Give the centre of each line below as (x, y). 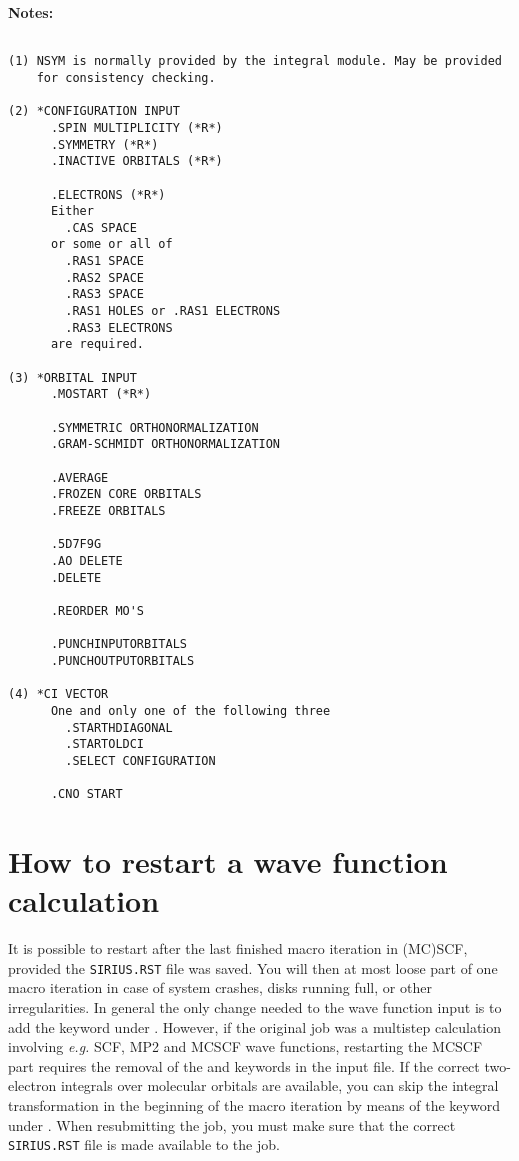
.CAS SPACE (101, 227)
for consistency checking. (126, 77)
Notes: (31, 12)
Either (72, 211)
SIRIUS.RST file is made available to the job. (144, 1144)
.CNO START (86, 794)
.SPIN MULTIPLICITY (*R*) (136, 127)
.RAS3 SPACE (105, 294)
